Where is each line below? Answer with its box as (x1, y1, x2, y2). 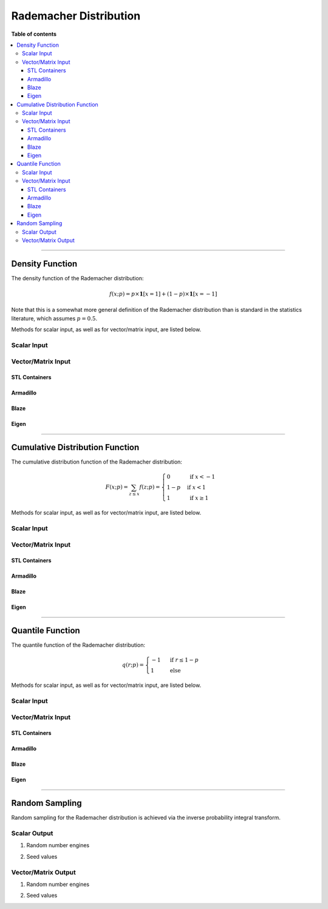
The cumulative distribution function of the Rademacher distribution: (11, 458, 182, 465)
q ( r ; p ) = (121, 661, 144, 669)
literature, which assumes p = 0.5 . (11, 314, 97, 322)
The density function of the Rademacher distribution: (11, 274, 144, 282)
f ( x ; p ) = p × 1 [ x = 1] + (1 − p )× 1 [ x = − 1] (109, 291, 217, 297)
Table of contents (11, 30, 57, 38)
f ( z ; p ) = (139, 484, 160, 491)
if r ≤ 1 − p (169, 657, 199, 664)
